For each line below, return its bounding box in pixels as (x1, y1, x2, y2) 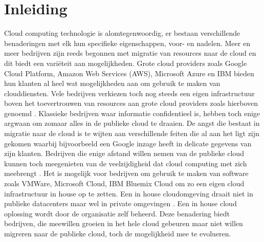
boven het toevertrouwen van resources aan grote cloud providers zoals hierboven (4, 98, 258, 108)
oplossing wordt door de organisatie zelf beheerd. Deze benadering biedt (4, 208, 230, 218)
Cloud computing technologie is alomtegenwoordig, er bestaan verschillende (4, 28, 240, 38)
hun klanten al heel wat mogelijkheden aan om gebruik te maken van (4, 78, 221, 89)
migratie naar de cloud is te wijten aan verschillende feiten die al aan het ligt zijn (4, 128, 259, 139)
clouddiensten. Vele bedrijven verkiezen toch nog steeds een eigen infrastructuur (4, 87, 255, 98)
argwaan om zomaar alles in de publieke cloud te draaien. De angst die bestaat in (4, 118, 260, 128)
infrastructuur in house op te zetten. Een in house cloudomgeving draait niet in (4, 188, 253, 199)
